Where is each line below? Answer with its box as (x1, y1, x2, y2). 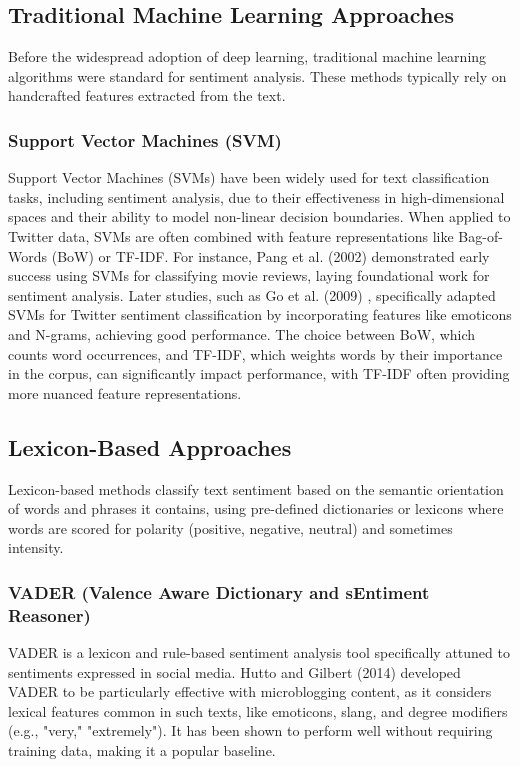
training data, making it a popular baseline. (8, 740, 276, 761)
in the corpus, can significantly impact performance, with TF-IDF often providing (8, 363, 510, 384)
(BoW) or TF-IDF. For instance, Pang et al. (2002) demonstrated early (51, 245, 490, 266)
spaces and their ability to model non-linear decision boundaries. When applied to (8, 206, 511, 227)
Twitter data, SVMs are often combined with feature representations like (8, 225, 454, 246)
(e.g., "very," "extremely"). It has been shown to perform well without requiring (8, 720, 493, 741)
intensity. (8, 537, 64, 558)
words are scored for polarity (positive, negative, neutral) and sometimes (8, 517, 453, 538)
